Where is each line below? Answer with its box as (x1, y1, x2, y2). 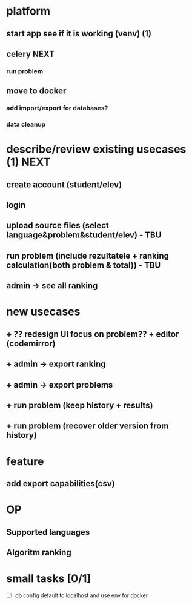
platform (6, 4, 50, 18)
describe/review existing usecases (6, 142, 187, 156)
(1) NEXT (6, 156, 51, 169)
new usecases (6, 305, 81, 319)
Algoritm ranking (6, 547, 71, 558)
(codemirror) (6, 338, 56, 349)
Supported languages (6, 527, 90, 537)
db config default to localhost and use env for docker (15, 592, 148, 599)
